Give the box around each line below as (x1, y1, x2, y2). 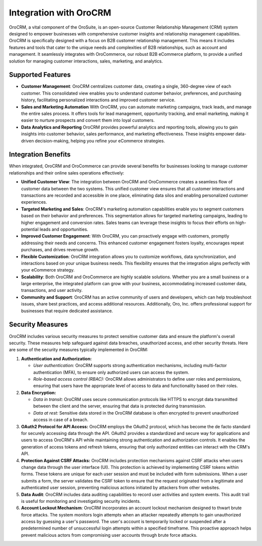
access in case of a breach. (33, 417, 89, 423)
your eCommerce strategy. (21, 267, 75, 273)
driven (21, 138, 34, 144)
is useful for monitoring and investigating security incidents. (21, 498, 141, 504)
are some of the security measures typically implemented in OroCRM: (9, 347, 148, 353)
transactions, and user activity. (21, 288, 83, 293)
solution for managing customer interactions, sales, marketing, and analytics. (9, 58, 163, 64)
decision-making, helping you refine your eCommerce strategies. (34, 138, 165, 144)
